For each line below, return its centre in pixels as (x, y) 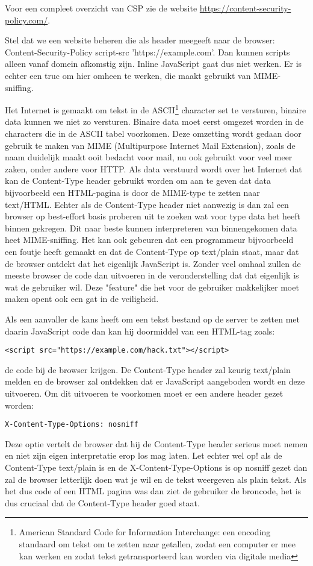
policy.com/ (26, 20)
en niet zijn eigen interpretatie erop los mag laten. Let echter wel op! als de (144, 455)
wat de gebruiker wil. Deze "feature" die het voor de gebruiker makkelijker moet (152, 287)
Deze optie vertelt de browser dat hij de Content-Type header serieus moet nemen (156, 443)
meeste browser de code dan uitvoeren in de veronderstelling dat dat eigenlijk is (152, 275)
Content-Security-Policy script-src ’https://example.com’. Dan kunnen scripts (147, 52)
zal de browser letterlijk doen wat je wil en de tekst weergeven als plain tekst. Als (156, 479)
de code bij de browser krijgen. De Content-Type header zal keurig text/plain (148, 369)
